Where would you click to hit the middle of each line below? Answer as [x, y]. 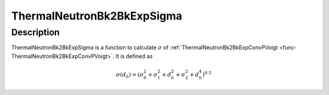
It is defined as [134, 56]
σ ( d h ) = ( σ [130, 75]
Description [36, 32]
